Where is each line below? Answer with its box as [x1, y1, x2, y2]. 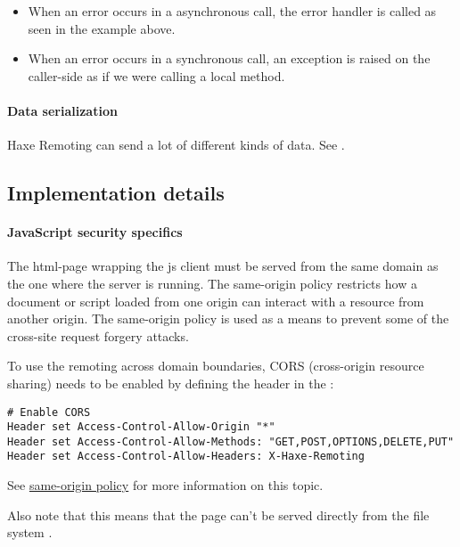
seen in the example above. [28, 19, 176, 37]
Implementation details [7, 179, 225, 207]
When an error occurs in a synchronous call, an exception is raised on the [28, 49, 431, 68]
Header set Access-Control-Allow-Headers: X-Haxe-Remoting [7, 450, 365, 463]
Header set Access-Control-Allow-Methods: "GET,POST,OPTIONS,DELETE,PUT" [7, 435, 455, 448]
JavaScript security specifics [7, 223, 183, 241]
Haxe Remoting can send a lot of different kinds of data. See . [7, 135, 345, 154]
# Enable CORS [7, 405, 91, 419]
